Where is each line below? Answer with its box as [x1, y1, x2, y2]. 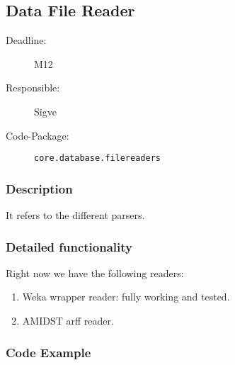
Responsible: [6, 80, 60, 95]
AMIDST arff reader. [22, 313, 114, 328]
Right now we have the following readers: [6, 265, 184, 280]
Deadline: [6, 33, 47, 47]
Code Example [6, 343, 91, 361]
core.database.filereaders [34, 153, 161, 164]
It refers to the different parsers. [6, 208, 145, 223]
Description [6, 179, 73, 197]
